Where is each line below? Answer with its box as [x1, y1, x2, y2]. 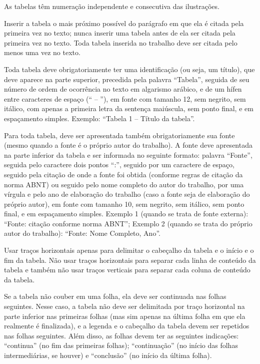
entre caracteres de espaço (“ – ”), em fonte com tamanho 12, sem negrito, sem [4, 93, 246, 104]
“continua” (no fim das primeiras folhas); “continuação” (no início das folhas [4, 340, 238, 350]
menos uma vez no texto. [4, 47, 80, 58]
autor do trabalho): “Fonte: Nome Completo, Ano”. [4, 228, 160, 238]
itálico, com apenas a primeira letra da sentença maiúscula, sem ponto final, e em [4, 103, 253, 114]
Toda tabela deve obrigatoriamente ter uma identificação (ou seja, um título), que [4, 64, 255, 74]
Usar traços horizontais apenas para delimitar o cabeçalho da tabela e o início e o [4, 245, 254, 255]
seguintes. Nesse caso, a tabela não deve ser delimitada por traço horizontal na [4, 301, 245, 311]
